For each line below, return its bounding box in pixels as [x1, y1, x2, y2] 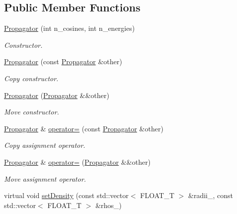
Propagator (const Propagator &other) [4, 56, 122, 67]
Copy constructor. [4, 73, 59, 83]
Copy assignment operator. [4, 140, 86, 150]
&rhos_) [95, 200, 122, 210]
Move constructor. [4, 107, 59, 117]
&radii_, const [188, 190, 234, 201]
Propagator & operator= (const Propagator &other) [4, 123, 164, 133]
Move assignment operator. [4, 173, 86, 184]
